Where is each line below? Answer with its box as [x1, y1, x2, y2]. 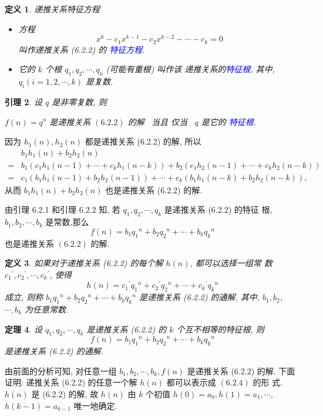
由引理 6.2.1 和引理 [5, 203, 77, 216]
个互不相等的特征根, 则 [176, 323, 264, 335]
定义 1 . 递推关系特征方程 [5, 3, 100, 15]
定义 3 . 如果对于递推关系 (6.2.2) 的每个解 [5, 257, 163, 269]
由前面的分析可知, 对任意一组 [5, 364, 117, 377]
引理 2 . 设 [5, 95, 42, 108]
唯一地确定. [73, 399, 117, 411]
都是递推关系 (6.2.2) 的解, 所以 [85, 135, 201, 147]
